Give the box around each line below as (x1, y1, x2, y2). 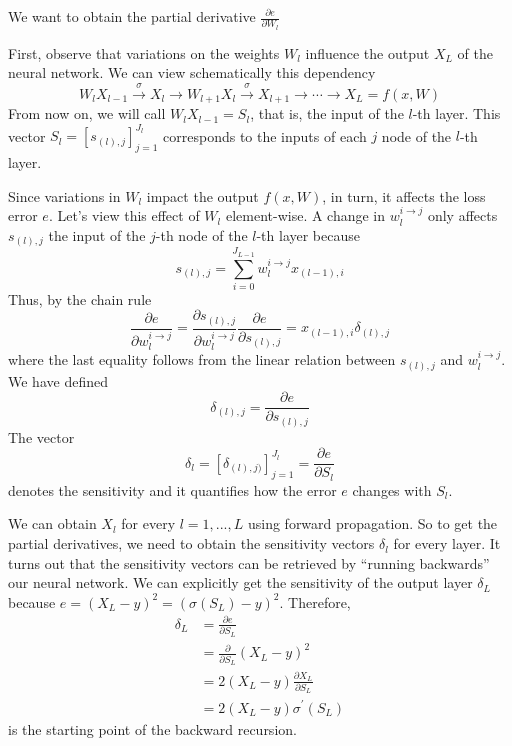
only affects (427, 205, 498, 226)
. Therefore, (279, 591, 351, 612)
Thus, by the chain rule (8, 288, 152, 309)
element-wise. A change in (225, 205, 386, 226)
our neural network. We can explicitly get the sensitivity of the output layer (8, 572, 473, 593)
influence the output (305, 42, 430, 63)
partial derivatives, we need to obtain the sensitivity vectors (8, 533, 375, 554)
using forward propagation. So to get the (247, 513, 498, 534)
